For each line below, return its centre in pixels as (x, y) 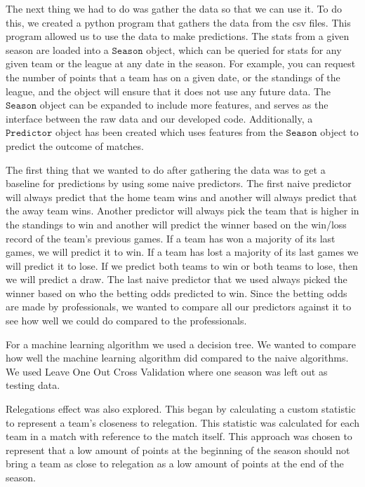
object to (339, 132)
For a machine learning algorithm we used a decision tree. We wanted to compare (181, 344)
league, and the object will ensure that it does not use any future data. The (168, 91)
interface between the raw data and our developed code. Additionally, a (159, 118)
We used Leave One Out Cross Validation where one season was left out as (167, 371)
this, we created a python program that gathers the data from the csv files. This (178, 22)
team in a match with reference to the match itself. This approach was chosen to (179, 436)
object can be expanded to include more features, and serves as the (184, 105)
